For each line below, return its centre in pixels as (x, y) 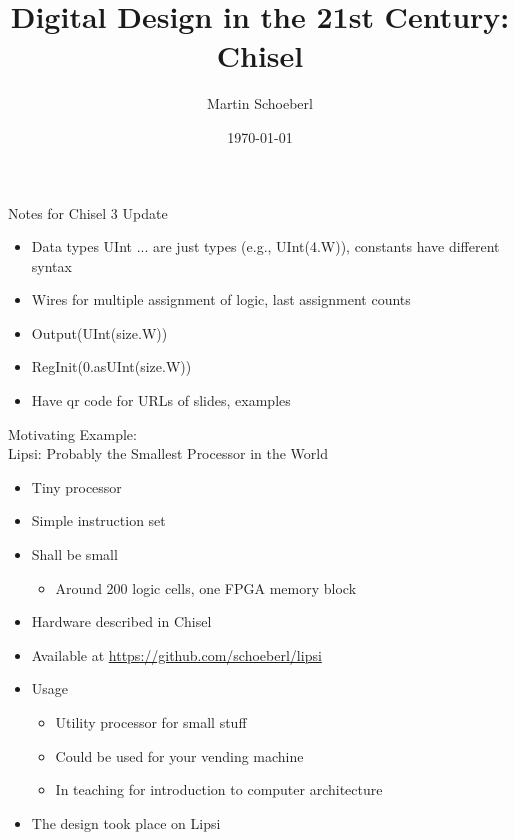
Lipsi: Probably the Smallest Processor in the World (168, 453)
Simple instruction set (98, 520)
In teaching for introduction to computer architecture (219, 789)
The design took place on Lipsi (126, 822)
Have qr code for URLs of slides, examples (161, 400)
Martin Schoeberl (260, 103)
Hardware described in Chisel (121, 621)
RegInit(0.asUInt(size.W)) (111, 366)
